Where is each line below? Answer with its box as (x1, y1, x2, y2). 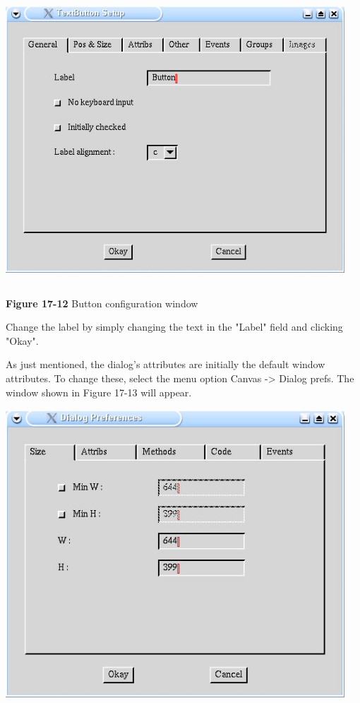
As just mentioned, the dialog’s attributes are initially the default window (6, 357, 325, 372)
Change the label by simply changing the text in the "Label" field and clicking (6, 319, 343, 334)
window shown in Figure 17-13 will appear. (6, 384, 192, 399)
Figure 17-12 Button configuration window (6, 295, 198, 310)
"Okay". (6, 333, 39, 348)
